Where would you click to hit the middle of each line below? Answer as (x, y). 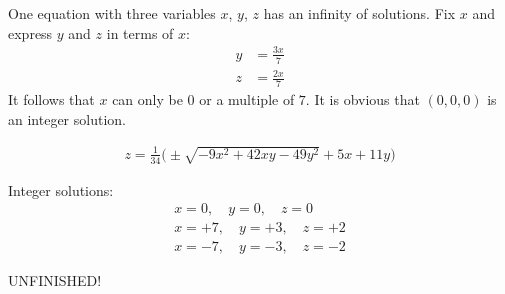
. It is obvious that (362, 98)
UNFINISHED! (55, 280)
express (30, 32)
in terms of (140, 32)
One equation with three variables (112, 13)
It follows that (51, 98)
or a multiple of (247, 98)
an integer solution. (67, 118)
